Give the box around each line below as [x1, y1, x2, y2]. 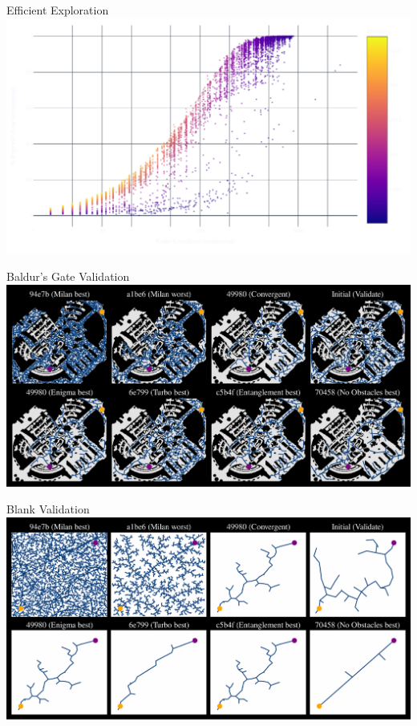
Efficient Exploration [6, 2, 109, 18]
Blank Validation [6, 501, 90, 517]
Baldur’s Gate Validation [6, 268, 130, 285]
